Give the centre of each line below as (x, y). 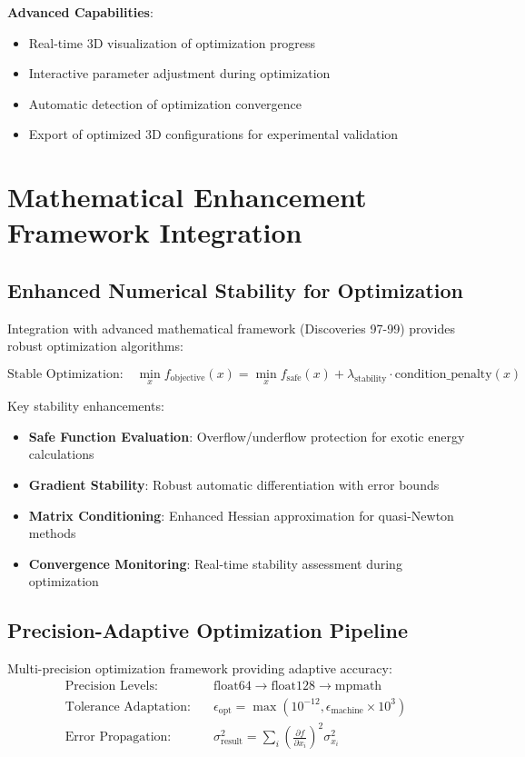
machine (347, 711)
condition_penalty (443, 374)
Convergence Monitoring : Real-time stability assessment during (215, 563)
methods (52, 533)
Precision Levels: (111, 686)
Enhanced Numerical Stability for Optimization (236, 289)
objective (188, 378)
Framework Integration (155, 232)
